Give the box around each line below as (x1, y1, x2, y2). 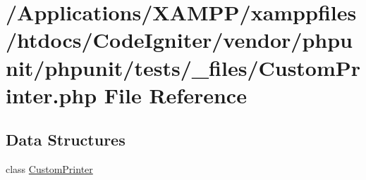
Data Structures (6, 129, 126, 150)
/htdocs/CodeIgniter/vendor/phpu (6, 25, 353, 54)
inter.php (6, 80, 97, 109)
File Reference (104, 80, 247, 109)
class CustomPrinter (6, 162, 93, 176)
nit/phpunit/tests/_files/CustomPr (6, 53, 361, 82)
